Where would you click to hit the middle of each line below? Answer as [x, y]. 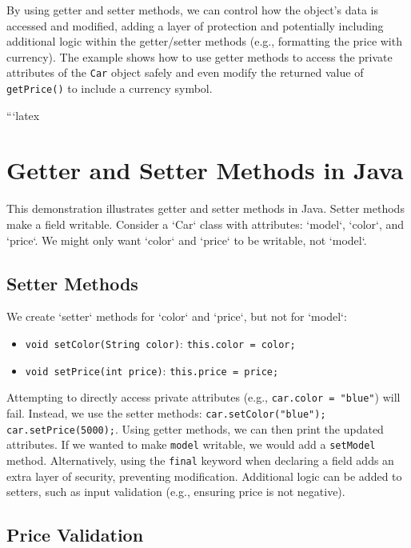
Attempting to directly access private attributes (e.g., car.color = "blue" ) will [204, 397]
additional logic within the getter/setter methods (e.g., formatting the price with [204, 41]
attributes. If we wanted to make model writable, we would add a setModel [191, 444]
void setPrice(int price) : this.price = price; [152, 370]
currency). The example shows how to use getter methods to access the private [200, 56]
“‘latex [23, 115]
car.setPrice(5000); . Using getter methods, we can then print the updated [195, 428]
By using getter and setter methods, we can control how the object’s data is [192, 10]
